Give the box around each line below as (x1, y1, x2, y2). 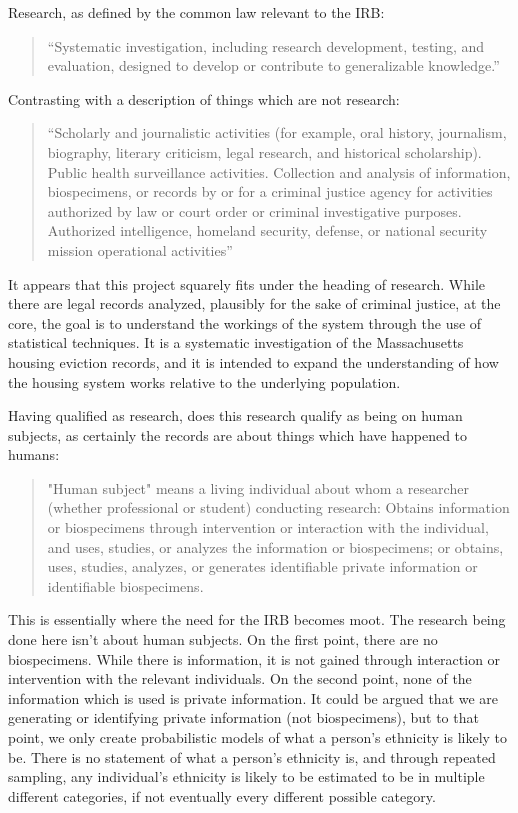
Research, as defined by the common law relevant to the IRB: (8, 2, 385, 22)
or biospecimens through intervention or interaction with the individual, (47, 517, 489, 538)
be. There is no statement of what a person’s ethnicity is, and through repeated (8, 746, 496, 767)
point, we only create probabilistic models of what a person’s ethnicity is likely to (8, 727, 508, 747)
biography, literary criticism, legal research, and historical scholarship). (47, 141, 482, 162)
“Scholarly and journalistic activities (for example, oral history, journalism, (47, 122, 507, 143)
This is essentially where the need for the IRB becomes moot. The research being (8, 609, 506, 630)
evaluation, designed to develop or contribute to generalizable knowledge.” (47, 55, 500, 76)
